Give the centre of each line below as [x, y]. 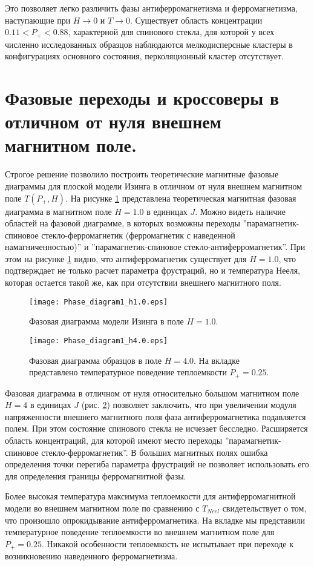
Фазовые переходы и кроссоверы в [142, 98]
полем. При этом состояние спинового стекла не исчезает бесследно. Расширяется [156, 428]
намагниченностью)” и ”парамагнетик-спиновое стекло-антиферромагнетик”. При [155, 247]
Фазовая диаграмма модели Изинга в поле [106, 321]
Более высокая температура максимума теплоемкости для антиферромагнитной [150, 496]
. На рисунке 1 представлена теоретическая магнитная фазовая [181, 198]
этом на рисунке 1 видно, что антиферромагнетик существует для [126, 258]
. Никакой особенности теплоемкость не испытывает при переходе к [167, 543]
